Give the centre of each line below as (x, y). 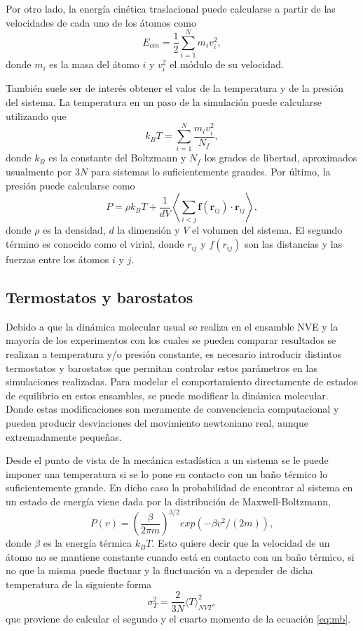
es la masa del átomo (94, 64)
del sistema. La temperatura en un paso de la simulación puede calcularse (164, 102)
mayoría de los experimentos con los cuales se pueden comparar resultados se (171, 340)
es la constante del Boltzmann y (117, 158)
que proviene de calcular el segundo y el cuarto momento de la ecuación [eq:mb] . (178, 618)
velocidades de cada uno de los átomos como (101, 22)
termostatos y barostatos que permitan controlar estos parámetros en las (162, 367)
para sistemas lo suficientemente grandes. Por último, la (211, 171)
